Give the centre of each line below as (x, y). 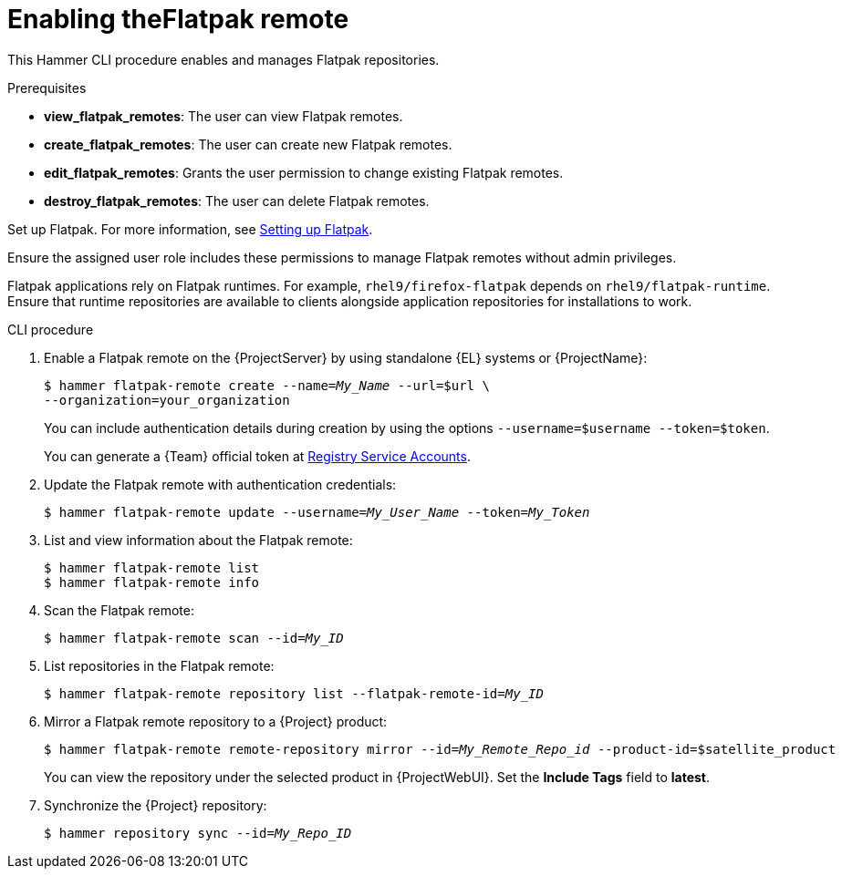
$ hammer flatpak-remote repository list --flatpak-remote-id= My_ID (294, 693)
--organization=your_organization (167, 400)
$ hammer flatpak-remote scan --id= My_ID (194, 638)
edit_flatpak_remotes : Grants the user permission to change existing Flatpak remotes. (304, 172)
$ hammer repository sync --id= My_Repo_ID (198, 833)
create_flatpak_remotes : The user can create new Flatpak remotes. (248, 144)
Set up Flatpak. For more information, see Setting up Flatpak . (190, 229)
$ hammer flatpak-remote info (152, 582)
